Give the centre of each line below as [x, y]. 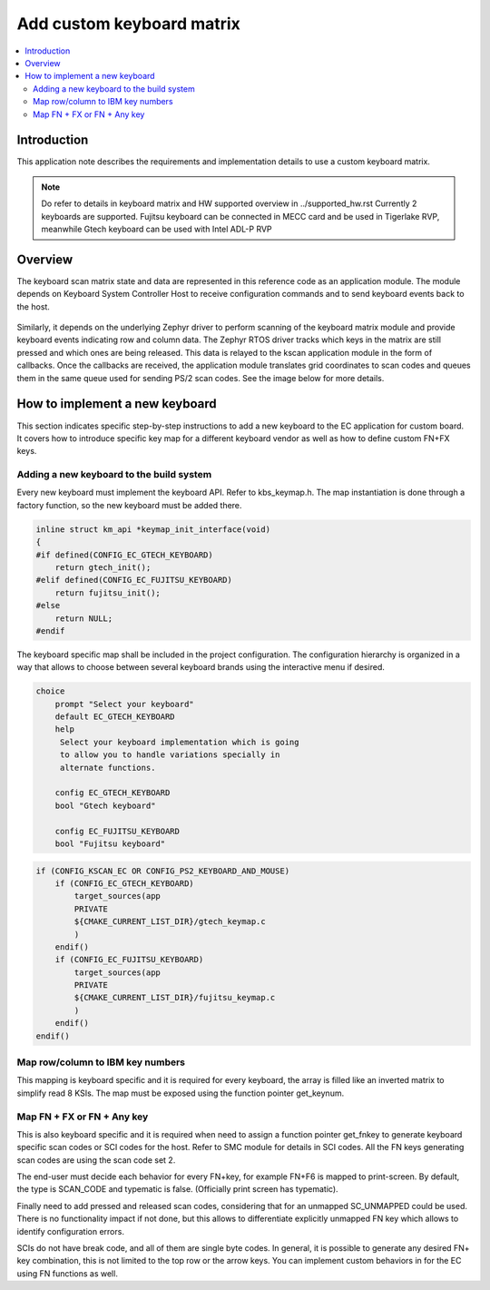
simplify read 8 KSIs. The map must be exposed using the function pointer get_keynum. [181, 1093]
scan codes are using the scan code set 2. [96, 1160]
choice [50, 691]
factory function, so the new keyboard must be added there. [129, 505]
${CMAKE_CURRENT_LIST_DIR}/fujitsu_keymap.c [175, 998]
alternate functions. [108, 768]
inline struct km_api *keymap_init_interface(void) [153, 529]
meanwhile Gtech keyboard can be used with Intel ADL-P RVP [157, 229]
